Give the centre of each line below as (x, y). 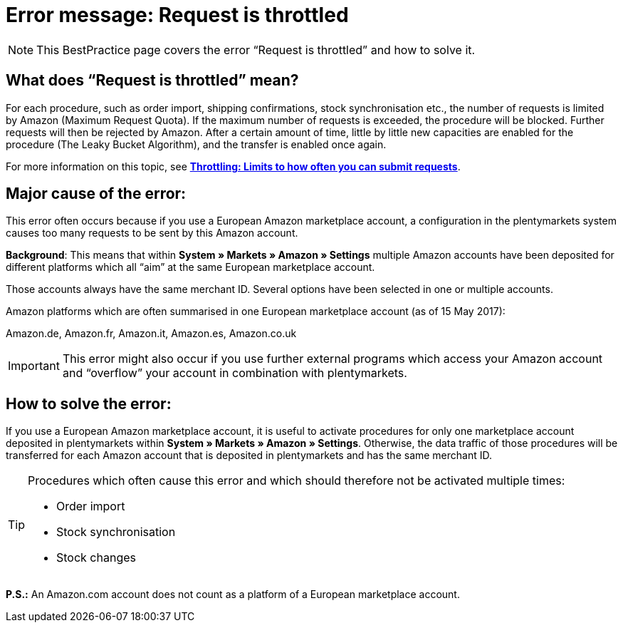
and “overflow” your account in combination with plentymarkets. (235, 373)
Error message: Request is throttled (177, 15)
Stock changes (96, 558)
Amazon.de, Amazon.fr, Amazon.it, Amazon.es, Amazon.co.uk (151, 334)
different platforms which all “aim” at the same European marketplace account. (190, 267)
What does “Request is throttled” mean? (152, 81)
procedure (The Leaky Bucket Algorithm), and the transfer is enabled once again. (196, 144)
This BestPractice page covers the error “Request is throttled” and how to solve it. (256, 50)
